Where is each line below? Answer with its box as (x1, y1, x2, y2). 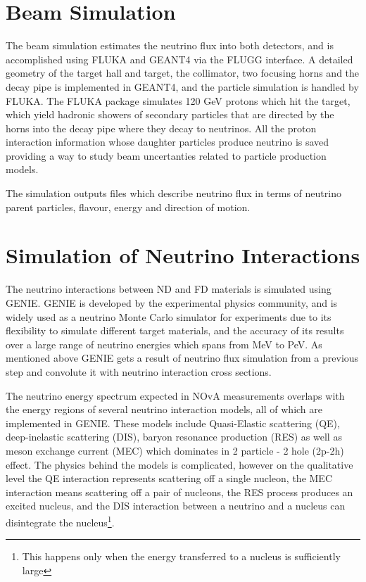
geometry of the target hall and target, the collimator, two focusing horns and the (6, 65, 360, 80)
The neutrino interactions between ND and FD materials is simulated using (6, 281, 332, 296)
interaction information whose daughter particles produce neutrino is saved (6, 134, 329, 149)
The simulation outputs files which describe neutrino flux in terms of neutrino (6, 186, 341, 201)
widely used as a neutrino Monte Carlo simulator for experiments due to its (6, 309, 332, 324)
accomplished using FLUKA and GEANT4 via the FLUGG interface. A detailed (6, 51, 353, 66)
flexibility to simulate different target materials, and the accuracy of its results (6, 323, 344, 338)
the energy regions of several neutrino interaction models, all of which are (6, 402, 323, 417)
